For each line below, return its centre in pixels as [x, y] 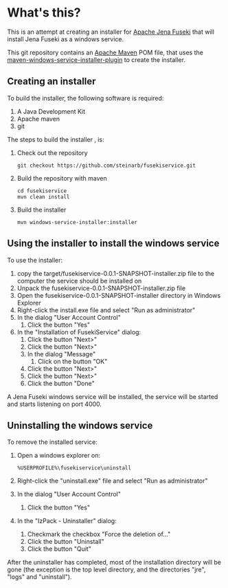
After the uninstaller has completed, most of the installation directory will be [114, 562]
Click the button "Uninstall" [66, 542]
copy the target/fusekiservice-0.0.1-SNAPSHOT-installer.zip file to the [116, 273]
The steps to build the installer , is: [56, 139]
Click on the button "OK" [72, 361]
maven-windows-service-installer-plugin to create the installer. [96, 59]
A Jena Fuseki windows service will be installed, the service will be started [113, 396]
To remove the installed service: [53, 442]
